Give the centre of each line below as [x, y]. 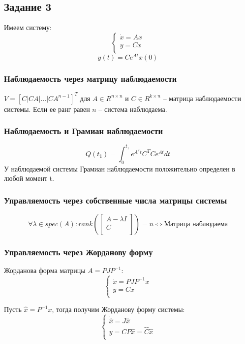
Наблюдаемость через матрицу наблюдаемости [91, 78]
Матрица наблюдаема [196, 224]
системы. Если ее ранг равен [47, 109]
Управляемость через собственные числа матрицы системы [116, 200]
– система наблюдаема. [133, 109]
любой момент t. [29, 178]
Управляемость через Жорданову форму [78, 252]
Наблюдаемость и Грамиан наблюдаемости [83, 131]
